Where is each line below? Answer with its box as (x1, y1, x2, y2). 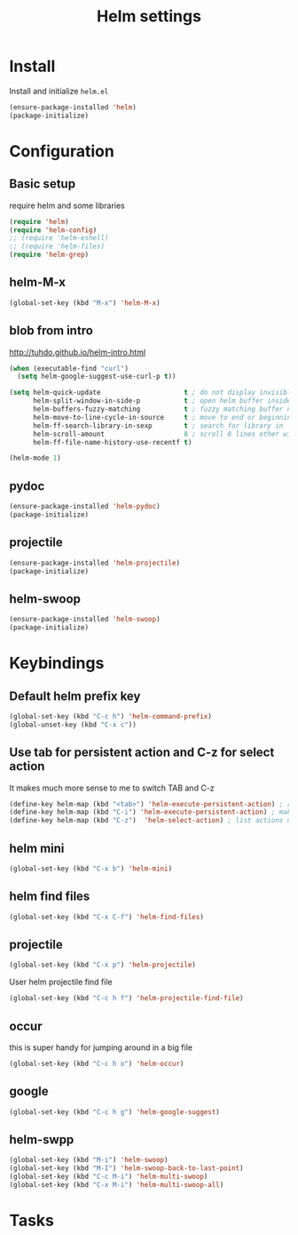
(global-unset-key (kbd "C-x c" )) (9, 720, 137, 729)
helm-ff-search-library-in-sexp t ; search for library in (32, 421, 284, 430)
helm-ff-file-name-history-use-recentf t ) (32, 437, 192, 446)
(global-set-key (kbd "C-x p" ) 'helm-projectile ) (9, 960, 197, 970)
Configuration (9, 140, 115, 161)
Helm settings (96, 6, 202, 27)
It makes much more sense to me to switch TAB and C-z (9, 782, 215, 793)
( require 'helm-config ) (9, 225, 98, 235)
